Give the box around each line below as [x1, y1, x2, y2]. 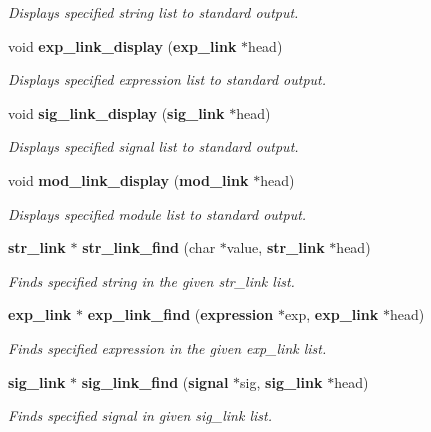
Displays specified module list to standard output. [8, 203, 307, 224]
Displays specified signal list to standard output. [8, 136, 299, 157]
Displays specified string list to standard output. [8, 2, 299, 22]
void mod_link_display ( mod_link [8, 169, 249, 190]
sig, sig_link [240, 371, 323, 392]
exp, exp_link [284, 304, 379, 325]
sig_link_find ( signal [81, 371, 229, 392]
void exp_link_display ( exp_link [8, 35, 237, 56]
